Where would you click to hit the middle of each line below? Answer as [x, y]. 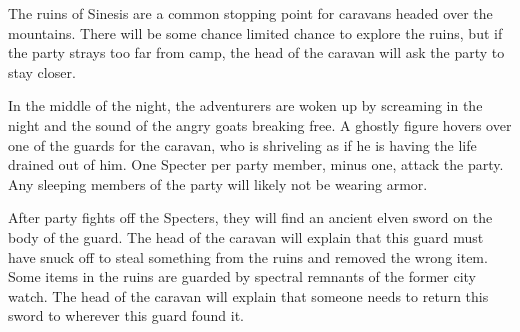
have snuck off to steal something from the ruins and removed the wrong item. [248, 256]
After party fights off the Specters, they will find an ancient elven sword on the [250, 217]
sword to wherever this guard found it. [126, 315]
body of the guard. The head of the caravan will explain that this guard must [246, 236]
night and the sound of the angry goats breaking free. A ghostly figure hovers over [260, 124]
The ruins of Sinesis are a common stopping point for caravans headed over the [250, 13]
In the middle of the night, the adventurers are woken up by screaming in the [245, 105]
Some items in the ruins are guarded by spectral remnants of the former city [242, 276]
